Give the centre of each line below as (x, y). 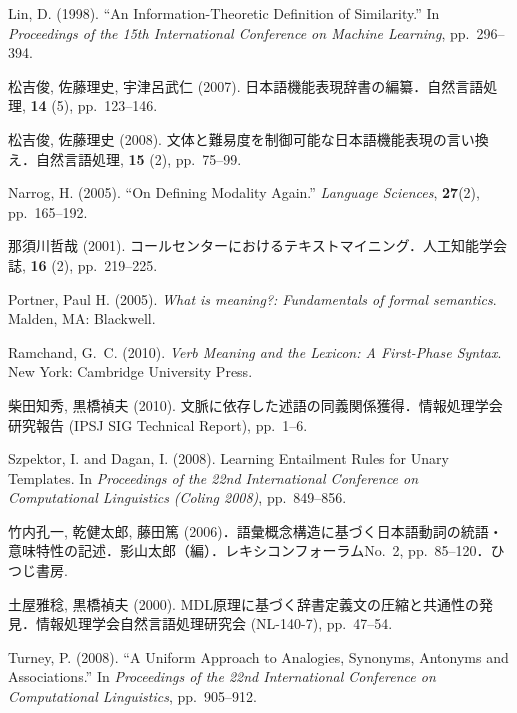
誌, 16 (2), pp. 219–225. (83, 264)
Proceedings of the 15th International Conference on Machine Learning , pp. (239, 32)
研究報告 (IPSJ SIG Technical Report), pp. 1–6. (158, 424)
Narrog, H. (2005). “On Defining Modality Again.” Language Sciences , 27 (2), (244, 192)
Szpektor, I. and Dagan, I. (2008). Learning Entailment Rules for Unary (228, 458)
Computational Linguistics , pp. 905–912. (132, 696)
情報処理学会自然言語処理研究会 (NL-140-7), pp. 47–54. (214, 623)
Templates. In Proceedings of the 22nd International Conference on (213, 477)
